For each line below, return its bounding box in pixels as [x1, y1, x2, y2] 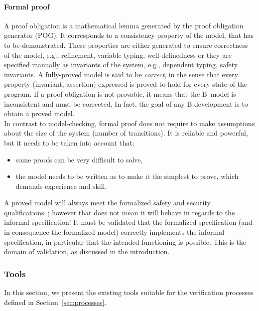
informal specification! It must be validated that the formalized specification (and [4, 217, 253, 227]
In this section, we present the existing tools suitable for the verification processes [4, 287, 254, 298]
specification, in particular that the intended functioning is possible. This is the [4, 236, 246, 247]
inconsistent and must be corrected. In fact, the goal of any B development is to [4, 98, 248, 109]
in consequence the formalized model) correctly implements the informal [4, 227, 225, 237]
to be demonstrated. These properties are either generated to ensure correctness [4, 39, 248, 50]
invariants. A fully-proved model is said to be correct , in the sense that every [4, 69, 238, 79]
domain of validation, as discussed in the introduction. [4, 246, 170, 257]
